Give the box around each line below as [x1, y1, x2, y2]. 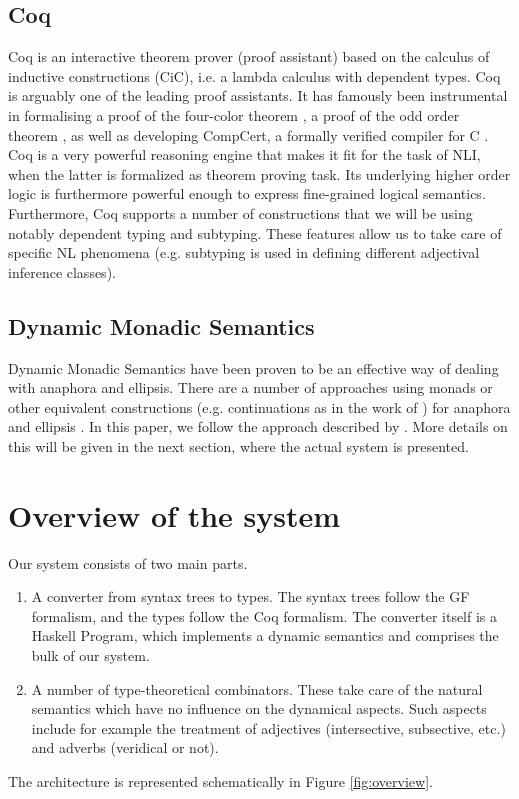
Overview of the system [8, 494, 341, 535]
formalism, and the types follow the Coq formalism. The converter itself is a [31, 605, 498, 626]
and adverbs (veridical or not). [31, 737, 219, 758]
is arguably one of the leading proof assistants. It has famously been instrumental [8, 85, 508, 106]
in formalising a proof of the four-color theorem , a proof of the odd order [8, 104, 460, 125]
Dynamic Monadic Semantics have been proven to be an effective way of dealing [8, 357, 499, 378]
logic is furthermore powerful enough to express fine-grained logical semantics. [8, 183, 486, 204]
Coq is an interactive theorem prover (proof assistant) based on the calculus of [8, 46, 490, 67]
